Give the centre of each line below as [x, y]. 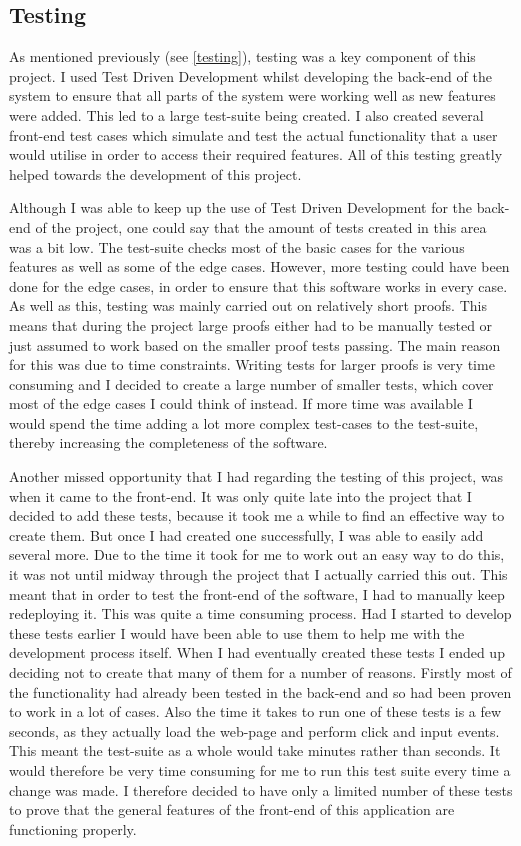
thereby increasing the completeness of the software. [168, 442]
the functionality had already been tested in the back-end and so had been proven [260, 691]
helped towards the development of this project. [155, 173]
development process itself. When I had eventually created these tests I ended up [257, 652]
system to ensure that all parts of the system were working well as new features [252, 95]
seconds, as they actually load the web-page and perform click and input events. [254, 730]
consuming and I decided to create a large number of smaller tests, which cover [251, 383]
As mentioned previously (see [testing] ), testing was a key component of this [242, 56]
